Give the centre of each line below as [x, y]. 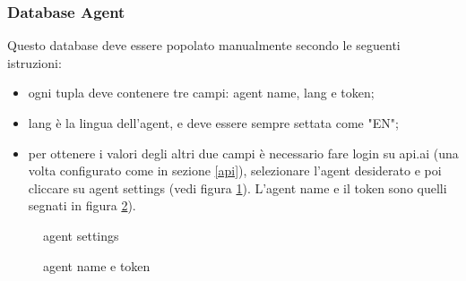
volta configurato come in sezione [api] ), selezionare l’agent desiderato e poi [235, 170]
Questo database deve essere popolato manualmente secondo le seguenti [204, 45]
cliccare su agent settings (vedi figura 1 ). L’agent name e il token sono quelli [237, 187]
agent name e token [97, 265]
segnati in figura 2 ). [82, 205]
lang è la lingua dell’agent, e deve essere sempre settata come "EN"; [213, 123]
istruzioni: [35, 62]
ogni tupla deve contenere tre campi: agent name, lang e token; [201, 93]
